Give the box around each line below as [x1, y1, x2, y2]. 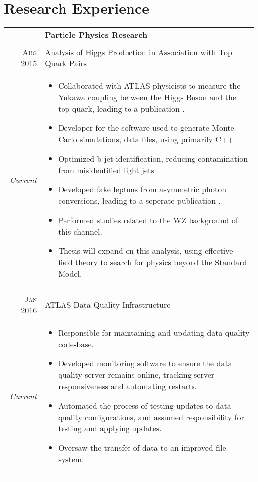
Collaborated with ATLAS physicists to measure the [58, 80, 241, 92]
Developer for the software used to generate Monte [58, 122, 234, 134]
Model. [58, 268, 82, 280]
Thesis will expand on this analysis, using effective [58, 245, 233, 257]
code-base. [58, 338, 94, 350]
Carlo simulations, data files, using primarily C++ [58, 133, 234, 145]
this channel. [58, 226, 102, 238]
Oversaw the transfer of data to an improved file [58, 442, 226, 454]
